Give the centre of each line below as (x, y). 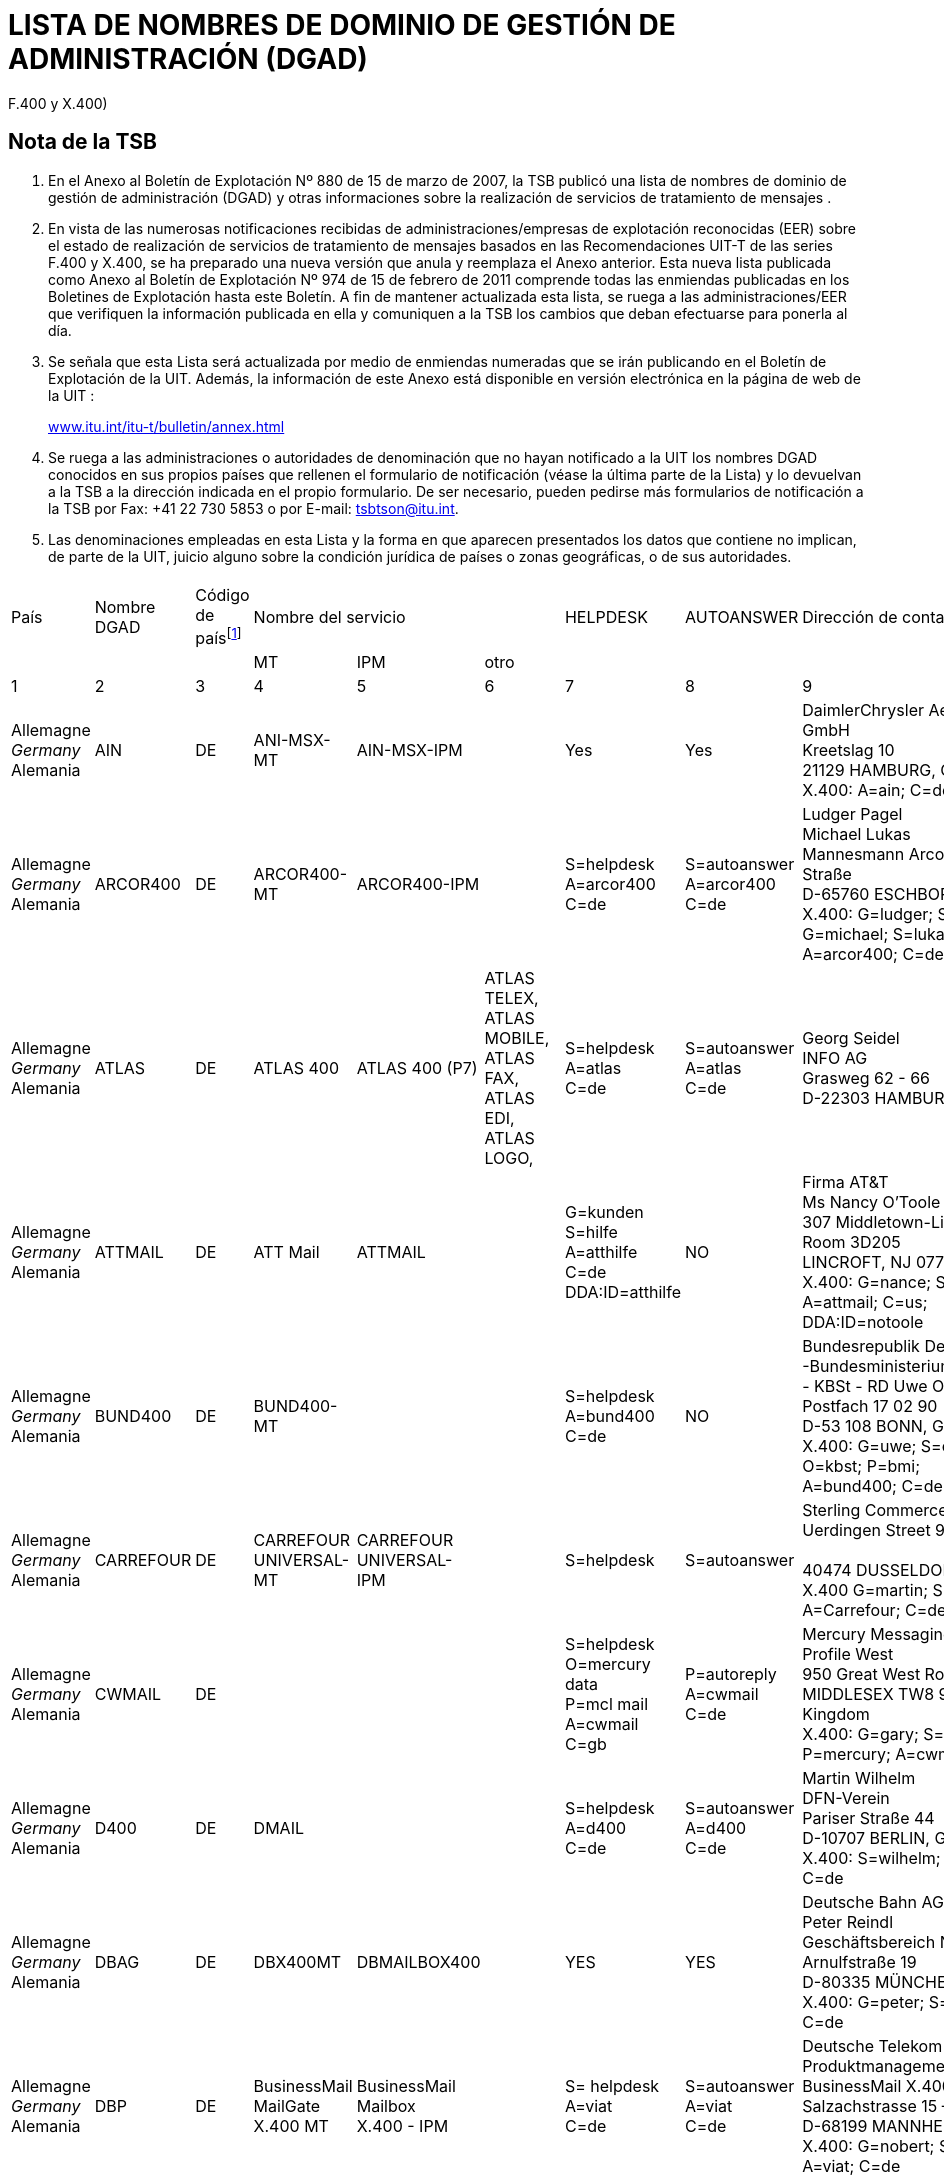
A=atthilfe (601, 1252)
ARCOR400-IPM (418, 884)
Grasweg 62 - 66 (866, 1078)
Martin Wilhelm (859, 1778)
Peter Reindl (848, 1922)
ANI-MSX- (292, 740)
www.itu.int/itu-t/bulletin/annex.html (166, 426)
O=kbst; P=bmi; (861, 1466)
